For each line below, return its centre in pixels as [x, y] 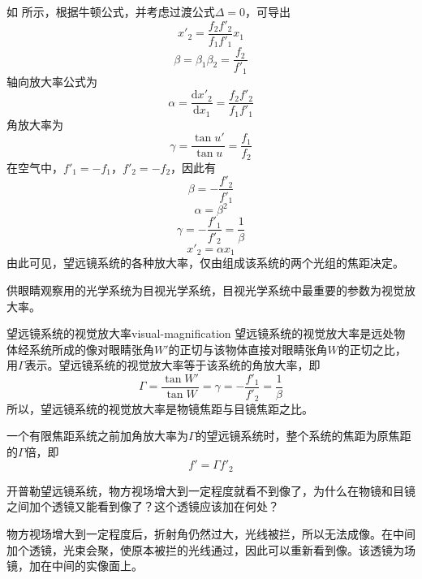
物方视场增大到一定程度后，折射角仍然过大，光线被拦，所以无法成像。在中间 [211, 533]
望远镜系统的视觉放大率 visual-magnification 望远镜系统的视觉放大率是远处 [200, 333]
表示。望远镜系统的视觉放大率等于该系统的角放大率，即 [172, 365]
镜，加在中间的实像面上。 [75, 566]
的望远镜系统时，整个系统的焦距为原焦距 [303, 436]
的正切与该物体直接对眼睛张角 [248, 349]
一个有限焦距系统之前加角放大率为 [97, 436]
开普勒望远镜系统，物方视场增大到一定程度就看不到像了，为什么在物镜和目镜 [211, 490]
